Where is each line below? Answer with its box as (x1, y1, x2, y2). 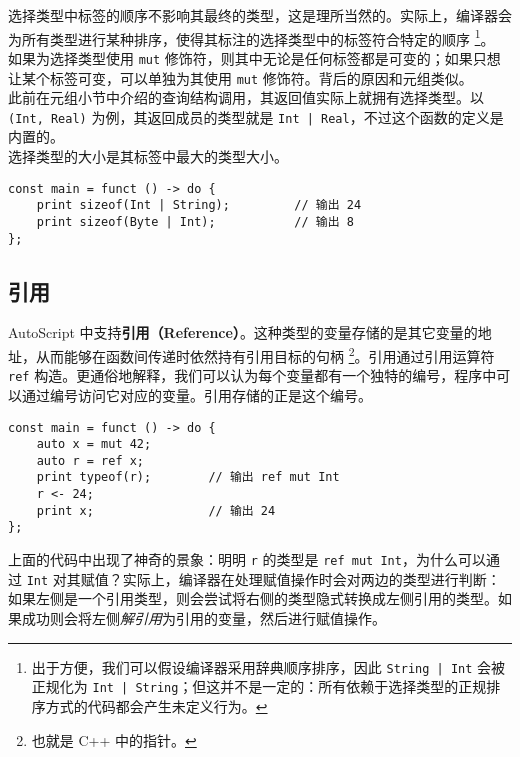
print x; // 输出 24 (36, 503, 276, 518)
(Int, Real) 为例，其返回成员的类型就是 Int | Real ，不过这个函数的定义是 (8, 106, 504, 127)
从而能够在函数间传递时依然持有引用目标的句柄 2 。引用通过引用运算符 (35, 343, 495, 366)
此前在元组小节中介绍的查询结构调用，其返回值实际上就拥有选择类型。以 (8, 87, 484, 108)
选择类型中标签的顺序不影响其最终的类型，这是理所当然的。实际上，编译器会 (8, 5, 512, 25)
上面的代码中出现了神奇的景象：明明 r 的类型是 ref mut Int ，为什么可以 (8, 549, 486, 570)
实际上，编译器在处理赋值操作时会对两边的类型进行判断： (122, 568, 501, 589)
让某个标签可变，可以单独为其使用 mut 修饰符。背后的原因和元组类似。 (8, 67, 473, 88)
